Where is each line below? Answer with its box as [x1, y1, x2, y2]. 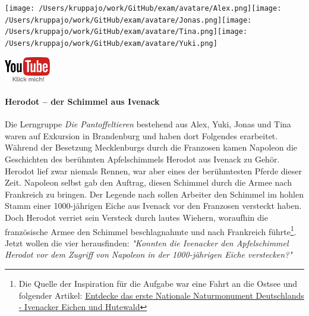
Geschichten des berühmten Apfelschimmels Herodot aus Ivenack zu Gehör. [5, 153, 280, 165]
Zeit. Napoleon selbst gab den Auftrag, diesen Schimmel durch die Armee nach [5, 176, 292, 189]
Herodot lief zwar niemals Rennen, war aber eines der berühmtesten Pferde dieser [5, 164, 302, 177]
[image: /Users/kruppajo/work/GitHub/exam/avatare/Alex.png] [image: [5, 4, 282, 12]
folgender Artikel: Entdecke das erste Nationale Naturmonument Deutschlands [18, 289, 304, 301]
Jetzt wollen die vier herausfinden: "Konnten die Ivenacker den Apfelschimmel [5, 236, 289, 249]
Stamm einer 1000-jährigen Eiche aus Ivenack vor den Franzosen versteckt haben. [5, 199, 302, 212]
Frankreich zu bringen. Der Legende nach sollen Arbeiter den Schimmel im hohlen [5, 187, 304, 200]
